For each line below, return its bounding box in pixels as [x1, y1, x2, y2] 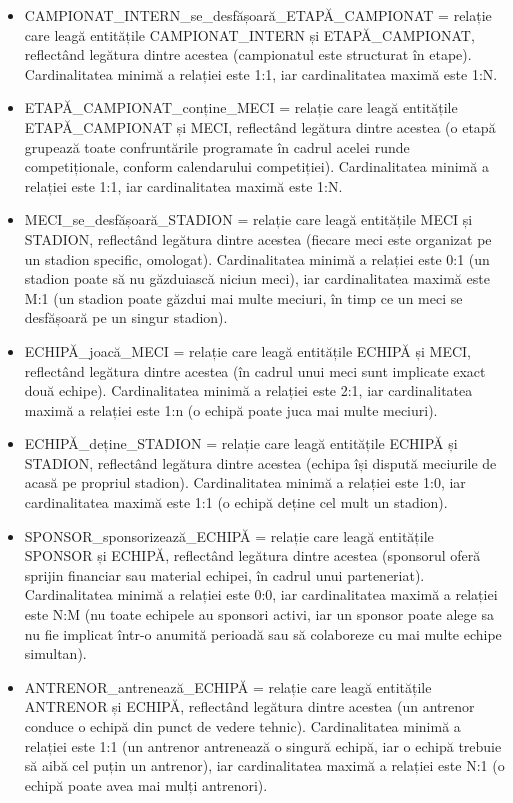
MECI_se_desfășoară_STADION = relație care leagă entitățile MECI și [24, 209, 473, 230]
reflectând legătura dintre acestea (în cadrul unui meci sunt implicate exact [24, 360, 486, 381]
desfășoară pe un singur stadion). [24, 307, 228, 328]
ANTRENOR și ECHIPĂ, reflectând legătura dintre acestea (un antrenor [24, 696, 475, 717]
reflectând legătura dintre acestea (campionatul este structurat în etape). [24, 44, 472, 65]
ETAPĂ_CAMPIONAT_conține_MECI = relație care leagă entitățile [24, 97, 458, 118]
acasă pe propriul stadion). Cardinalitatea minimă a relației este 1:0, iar [24, 472, 466, 493]
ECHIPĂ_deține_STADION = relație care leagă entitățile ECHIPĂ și [24, 433, 458, 454]
